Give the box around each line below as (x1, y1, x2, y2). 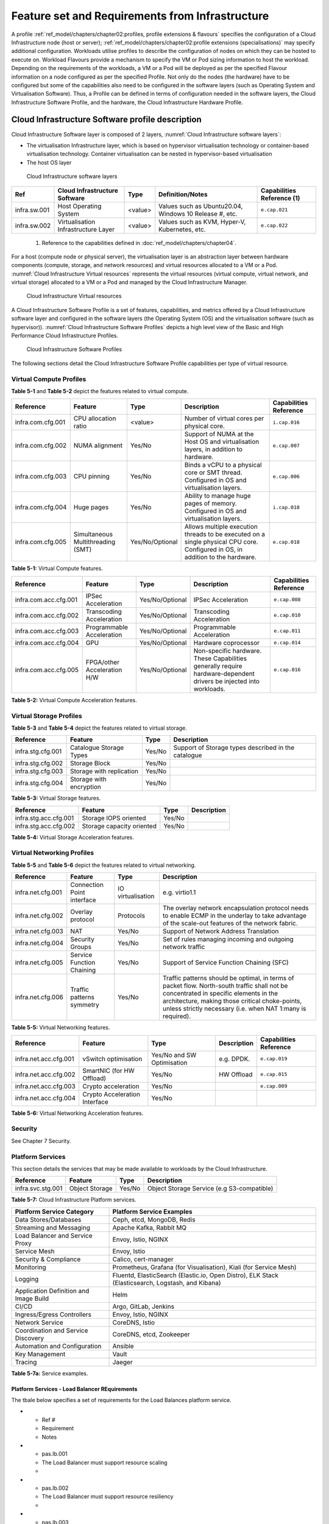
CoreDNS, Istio (112, 1318, 155, 1326)
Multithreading (73, 538, 116, 546)
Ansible (112, 1342, 134, 1350)
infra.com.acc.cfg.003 (15, 627, 79, 635)
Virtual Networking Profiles (11, 849, 94, 857)
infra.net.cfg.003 (15, 927, 63, 936)
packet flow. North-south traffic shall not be (162, 981, 288, 990)
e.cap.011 (273, 628, 301, 634)
